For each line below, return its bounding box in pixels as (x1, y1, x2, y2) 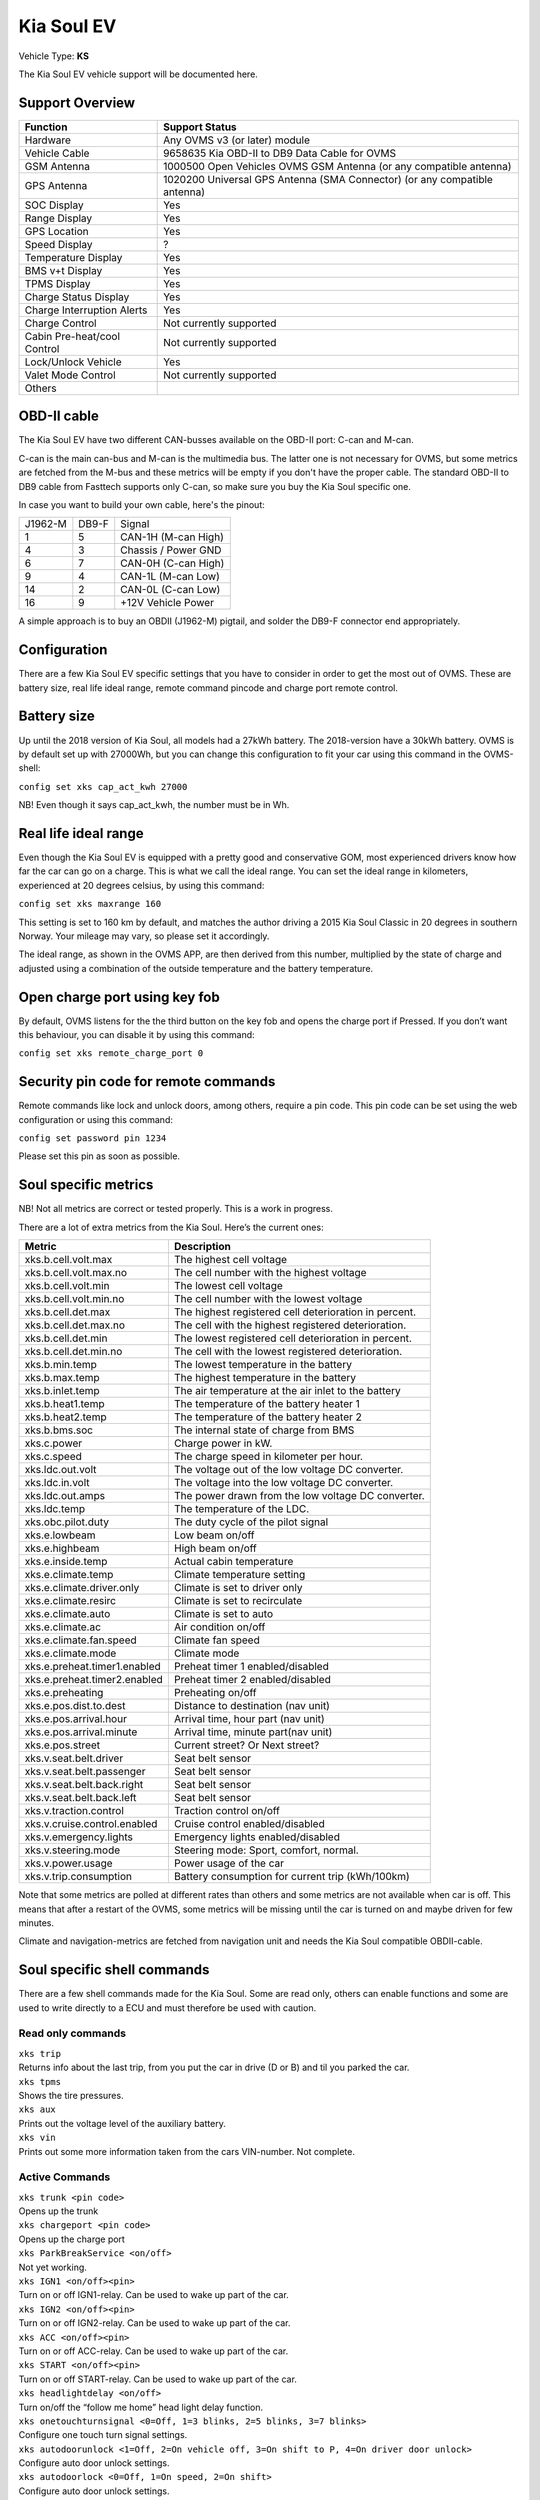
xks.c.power (24, 1436, 83, 1450)
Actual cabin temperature (173, 1555, 294, 1569)
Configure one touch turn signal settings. (18, 2429, 188, 2441)
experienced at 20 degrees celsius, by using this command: (18, 879, 265, 891)
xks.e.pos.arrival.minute (24, 1725, 138, 1739)
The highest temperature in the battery (173, 1371, 357, 1385)
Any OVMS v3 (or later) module (163, 133, 310, 147)
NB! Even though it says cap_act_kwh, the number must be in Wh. (18, 799, 290, 811)
